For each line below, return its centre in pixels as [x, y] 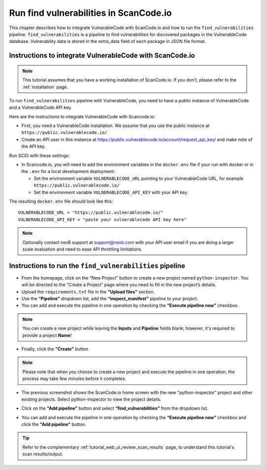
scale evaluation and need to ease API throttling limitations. [83, 249]
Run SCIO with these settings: [39, 155]
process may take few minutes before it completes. [74, 379]
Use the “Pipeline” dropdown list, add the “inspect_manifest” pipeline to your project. [110, 299]
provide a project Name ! [47, 335]
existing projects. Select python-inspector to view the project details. [91, 399]
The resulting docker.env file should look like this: [61, 201]
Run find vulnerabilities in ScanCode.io [90, 13]
